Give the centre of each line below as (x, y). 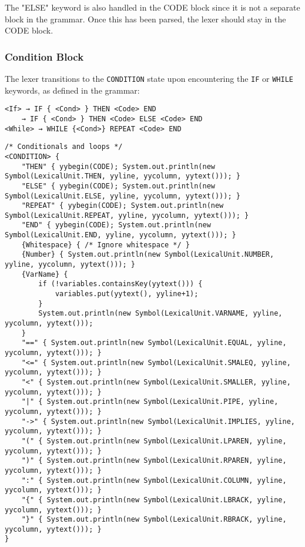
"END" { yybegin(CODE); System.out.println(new (116, 225)
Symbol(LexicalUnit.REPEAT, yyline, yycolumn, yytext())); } (127, 215)
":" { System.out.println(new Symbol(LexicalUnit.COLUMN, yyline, (154, 480)
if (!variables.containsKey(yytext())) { (120, 284)
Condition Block (44, 56)
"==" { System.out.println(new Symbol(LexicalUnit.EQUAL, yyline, (154, 343)
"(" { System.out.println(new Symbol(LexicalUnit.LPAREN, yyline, (154, 441)
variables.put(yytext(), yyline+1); (127, 294)
